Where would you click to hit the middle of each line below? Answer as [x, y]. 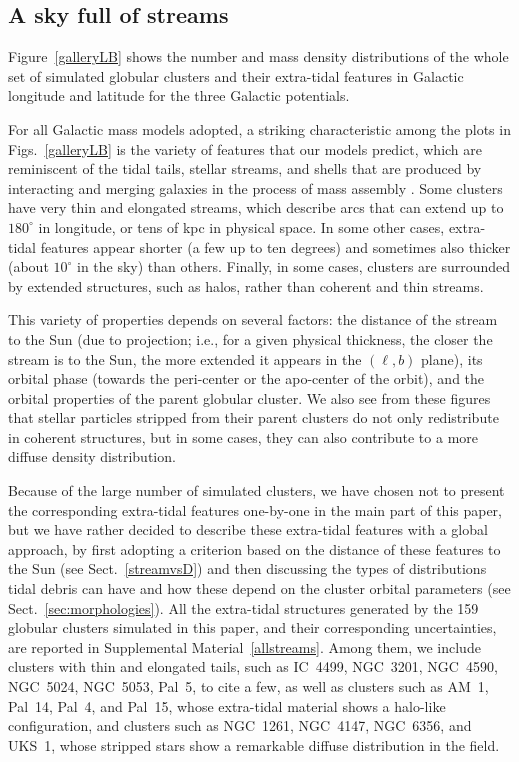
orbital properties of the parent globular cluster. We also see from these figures [249, 397]
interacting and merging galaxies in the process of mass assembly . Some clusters [255, 187]
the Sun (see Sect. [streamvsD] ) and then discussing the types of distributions [247, 568]
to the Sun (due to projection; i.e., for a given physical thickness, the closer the [250, 338]
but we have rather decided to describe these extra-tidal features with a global [248, 529]
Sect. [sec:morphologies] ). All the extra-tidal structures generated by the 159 [243, 607]
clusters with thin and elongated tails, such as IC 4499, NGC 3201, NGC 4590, [253, 666]
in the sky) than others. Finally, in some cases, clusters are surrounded [294, 266]
